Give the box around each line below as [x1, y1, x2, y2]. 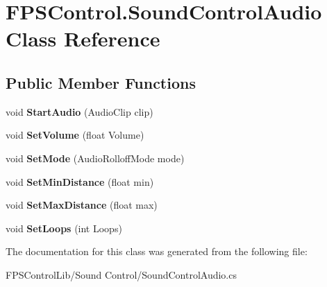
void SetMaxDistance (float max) [6, 198, 158, 212]
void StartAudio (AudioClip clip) [6, 104, 153, 119]
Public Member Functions [6, 71, 196, 93]
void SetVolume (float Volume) [6, 128, 144, 142]
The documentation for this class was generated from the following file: [6, 244, 308, 259]
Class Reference [6, 24, 160, 53]
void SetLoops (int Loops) [6, 220, 122, 235]
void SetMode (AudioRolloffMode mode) [6, 150, 185, 165]
